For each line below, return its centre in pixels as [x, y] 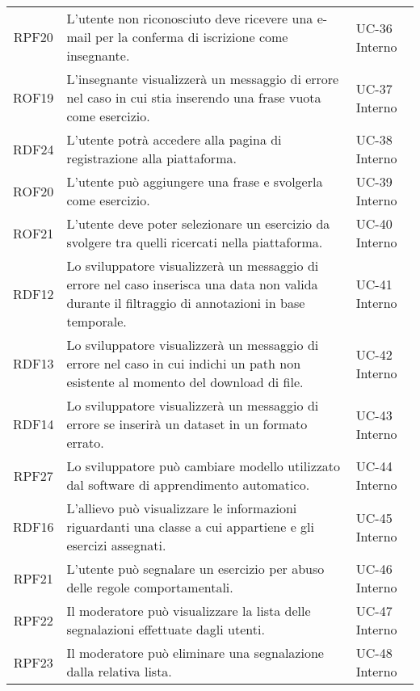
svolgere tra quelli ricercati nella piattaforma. [195, 242]
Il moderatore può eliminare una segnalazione [195, 653]
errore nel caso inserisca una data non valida [192, 284]
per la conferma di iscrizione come [192, 37]
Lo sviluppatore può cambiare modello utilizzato [204, 466]
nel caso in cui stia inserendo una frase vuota [194, 97]
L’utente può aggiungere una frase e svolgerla [195, 181]
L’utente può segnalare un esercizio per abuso [195, 569]
